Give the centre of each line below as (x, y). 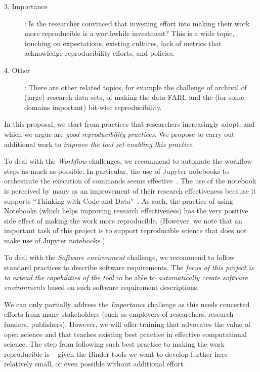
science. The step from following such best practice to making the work (114, 344)
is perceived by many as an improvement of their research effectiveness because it (130, 190)
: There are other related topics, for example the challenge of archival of (136, 87)
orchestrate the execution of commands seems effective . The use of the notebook (130, 181)
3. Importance (26, 6)
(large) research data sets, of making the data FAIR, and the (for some (134, 97)
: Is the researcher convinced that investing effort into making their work (137, 23)
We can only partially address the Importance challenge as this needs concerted (127, 304)
